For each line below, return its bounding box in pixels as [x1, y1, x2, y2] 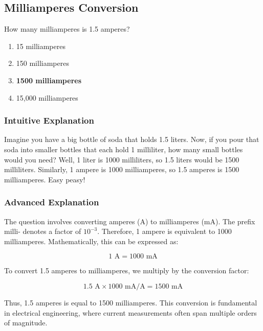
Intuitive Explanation [4, 114, 94, 127]
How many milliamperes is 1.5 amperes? [4, 23, 130, 34]
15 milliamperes [16, 40, 65, 51]
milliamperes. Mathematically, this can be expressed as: [4, 235, 179, 246]
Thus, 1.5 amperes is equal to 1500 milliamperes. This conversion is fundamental [4, 297, 257, 308]
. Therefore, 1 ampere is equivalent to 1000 [97, 226, 232, 237]
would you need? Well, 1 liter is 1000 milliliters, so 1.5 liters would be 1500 [4, 154, 239, 164]
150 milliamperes [16, 58, 69, 68]
